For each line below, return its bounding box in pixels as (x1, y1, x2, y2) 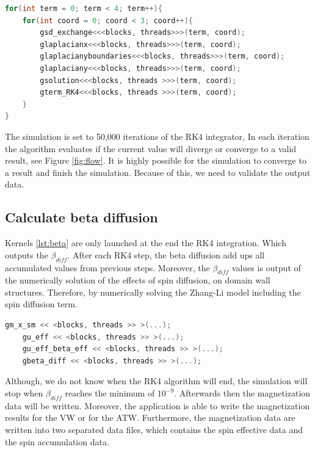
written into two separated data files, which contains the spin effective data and (5, 423, 303, 436)
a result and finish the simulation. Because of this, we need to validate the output (5, 166, 311, 178)
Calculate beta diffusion (5, 208, 158, 227)
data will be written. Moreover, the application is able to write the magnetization (5, 399, 310, 412)
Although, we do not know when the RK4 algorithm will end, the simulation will (5, 374, 308, 387)
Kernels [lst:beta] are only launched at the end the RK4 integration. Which (5, 236, 286, 249)
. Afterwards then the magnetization (174, 387, 311, 399)
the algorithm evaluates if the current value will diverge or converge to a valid (5, 142, 297, 155)
